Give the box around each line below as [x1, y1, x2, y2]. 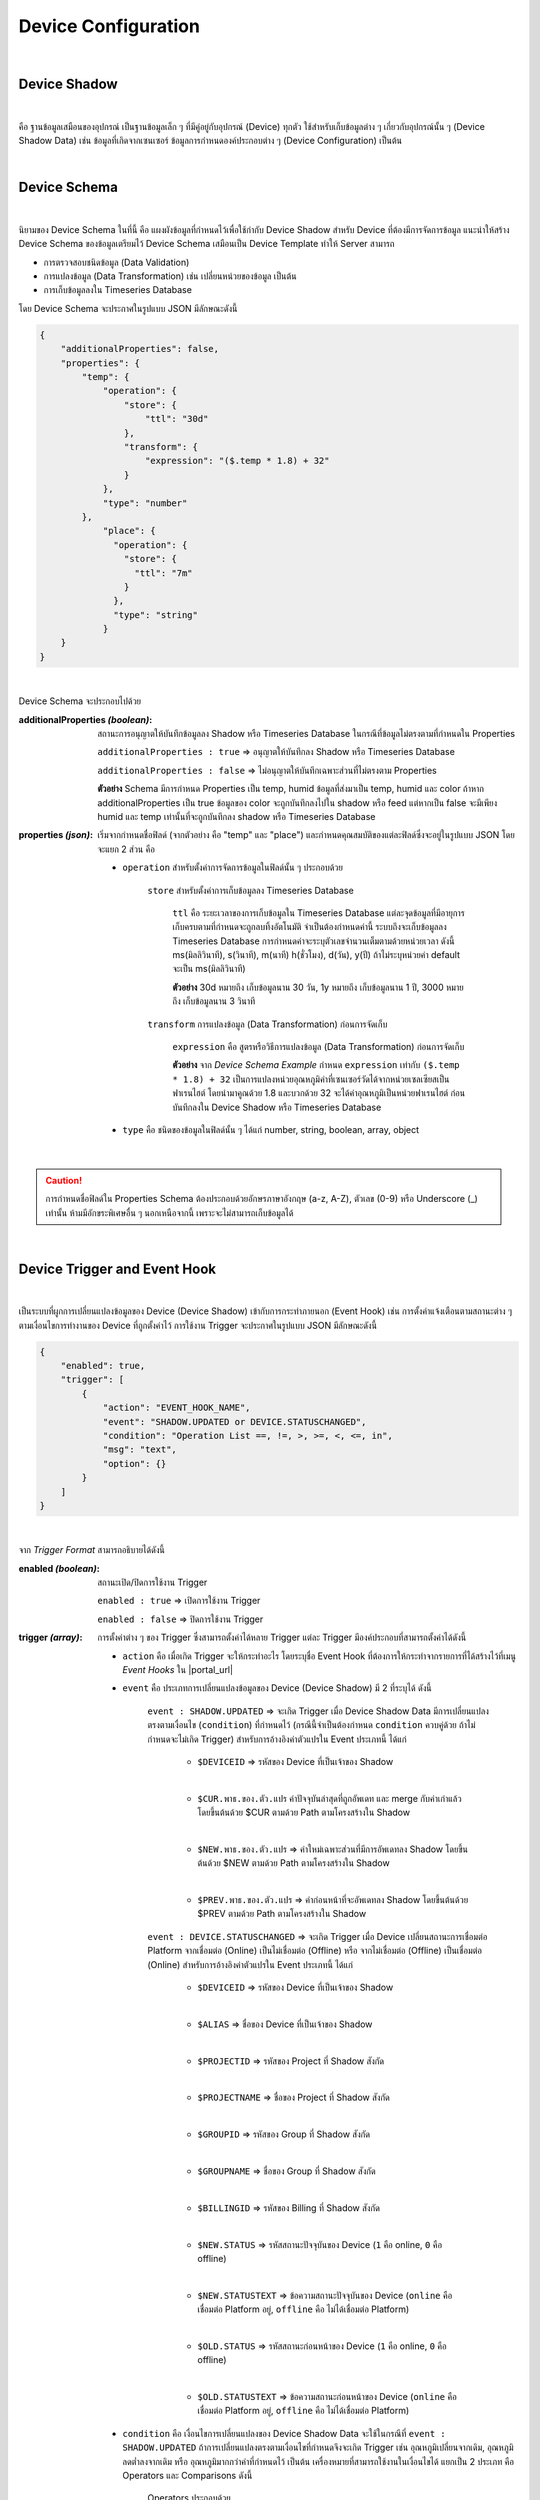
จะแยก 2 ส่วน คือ [97, 843, 155, 855]
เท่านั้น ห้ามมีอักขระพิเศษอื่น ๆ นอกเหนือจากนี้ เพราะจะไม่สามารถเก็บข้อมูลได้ [45, 1206, 294, 1219]
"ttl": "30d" [145, 413, 209, 425]
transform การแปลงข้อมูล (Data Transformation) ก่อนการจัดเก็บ [147, 1018, 388, 1030]
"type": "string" [113, 609, 199, 620]
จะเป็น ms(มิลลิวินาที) [172, 963, 246, 975]
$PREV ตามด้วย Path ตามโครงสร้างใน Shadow [197, 1908, 367, 1920]
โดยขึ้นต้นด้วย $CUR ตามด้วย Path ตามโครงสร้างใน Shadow [197, 1806, 410, 1819]
